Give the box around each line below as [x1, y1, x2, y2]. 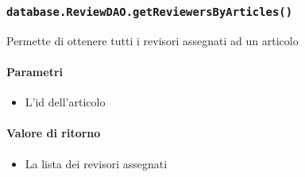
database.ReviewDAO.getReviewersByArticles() [6, 5, 293, 18]
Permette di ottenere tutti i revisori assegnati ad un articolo [6, 32, 299, 48]
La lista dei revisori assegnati [25, 155, 168, 171]
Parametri [6, 63, 63, 79]
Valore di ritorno [6, 125, 101, 141]
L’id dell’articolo [25, 94, 106, 110]
